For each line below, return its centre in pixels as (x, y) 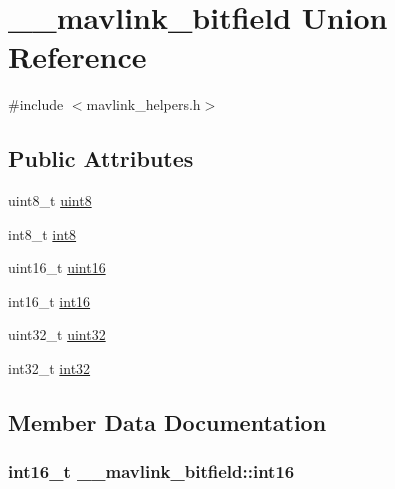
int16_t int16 (49, 300)
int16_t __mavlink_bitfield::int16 (151, 471)
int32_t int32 (49, 368)
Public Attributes (101, 158)
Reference (77, 56)
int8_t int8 (42, 233)
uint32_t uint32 (57, 334)
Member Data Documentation (167, 422)
